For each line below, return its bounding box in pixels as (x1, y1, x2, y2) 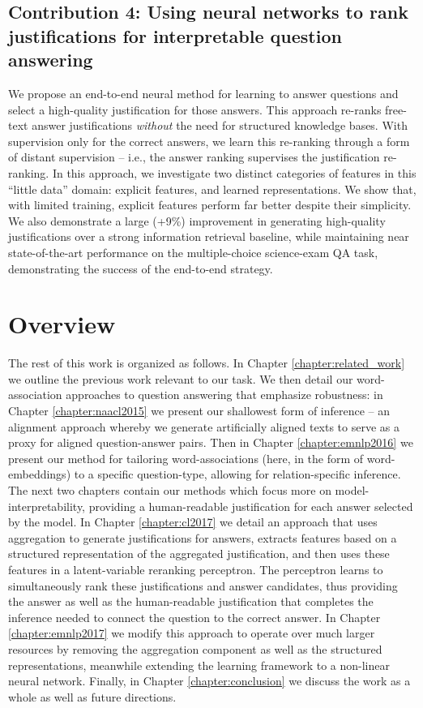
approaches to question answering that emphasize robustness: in (66, 386, 383, 403)
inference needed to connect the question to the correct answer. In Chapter (8, 608, 381, 625)
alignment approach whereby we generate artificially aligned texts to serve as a (8, 418, 399, 435)
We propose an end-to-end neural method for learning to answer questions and (8, 84, 399, 101)
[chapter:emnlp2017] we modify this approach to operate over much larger (8, 624, 375, 641)
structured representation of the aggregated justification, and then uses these (8, 545, 390, 562)
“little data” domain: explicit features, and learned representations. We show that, (8, 180, 417, 197)
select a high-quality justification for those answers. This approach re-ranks (8, 101, 382, 118)
